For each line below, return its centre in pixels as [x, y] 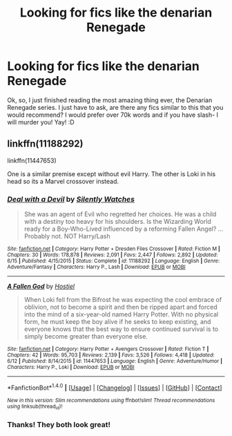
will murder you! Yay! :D [41, 122]
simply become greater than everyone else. [86, 337]
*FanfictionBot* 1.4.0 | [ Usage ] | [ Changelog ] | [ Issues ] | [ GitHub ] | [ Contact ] [115, 387]
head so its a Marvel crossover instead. [63, 181]
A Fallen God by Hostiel [41, 286]
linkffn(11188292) [45, 144]
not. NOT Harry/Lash [81, 236]
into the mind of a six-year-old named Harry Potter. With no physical [121, 314]
